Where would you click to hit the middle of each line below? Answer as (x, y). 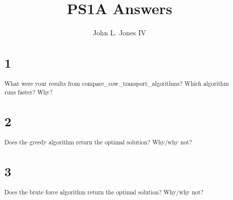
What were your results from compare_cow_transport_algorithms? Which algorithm (116, 84)
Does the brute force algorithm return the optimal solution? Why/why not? (104, 192)
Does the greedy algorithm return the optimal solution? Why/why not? (98, 142)
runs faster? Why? (28, 92)
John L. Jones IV (120, 33)
